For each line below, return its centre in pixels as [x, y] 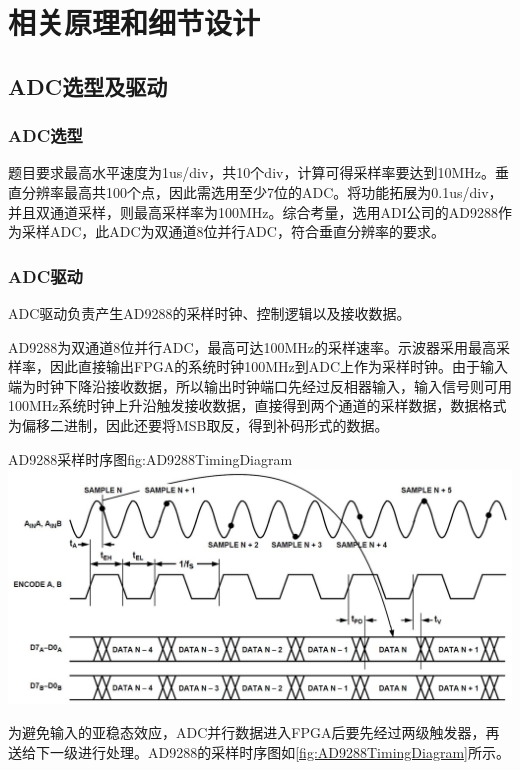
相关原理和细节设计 [134, 22]
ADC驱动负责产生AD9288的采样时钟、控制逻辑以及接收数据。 [209, 312]
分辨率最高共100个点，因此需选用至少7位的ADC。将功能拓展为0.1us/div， [262, 191]
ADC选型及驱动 [88, 85]
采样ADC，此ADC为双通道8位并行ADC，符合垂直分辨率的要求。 [233, 231]
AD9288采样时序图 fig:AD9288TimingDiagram [150, 458]
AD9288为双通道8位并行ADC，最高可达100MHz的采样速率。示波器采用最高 [252, 346]
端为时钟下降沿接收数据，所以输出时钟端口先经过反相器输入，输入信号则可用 [260, 385]
